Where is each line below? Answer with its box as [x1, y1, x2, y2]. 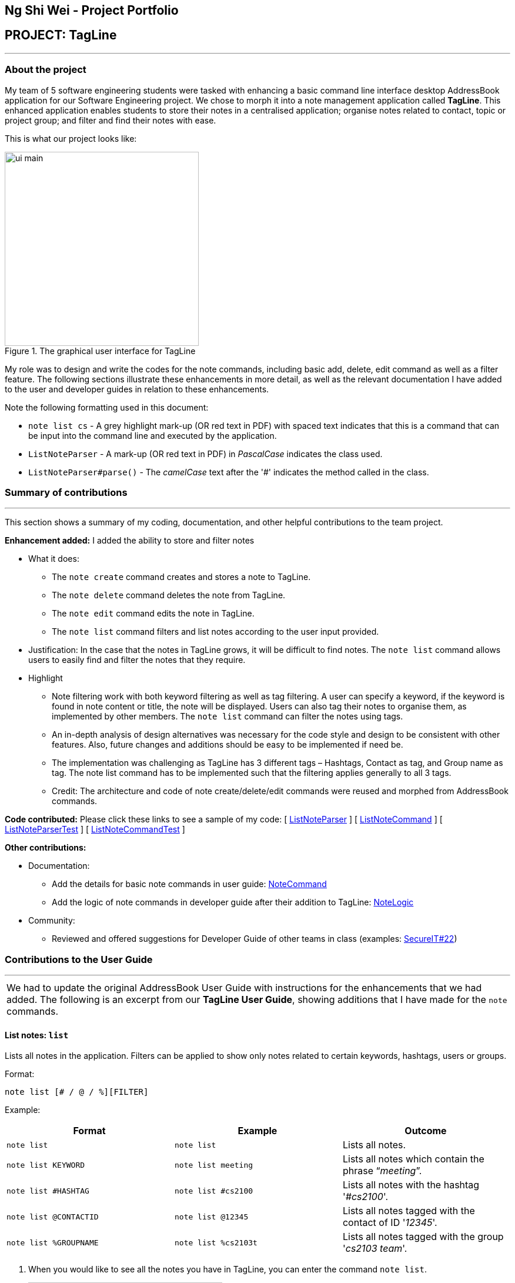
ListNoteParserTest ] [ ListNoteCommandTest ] [5, 824, 185, 835]
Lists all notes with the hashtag [342, 1179, 480, 1191]
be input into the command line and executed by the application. [28, 430, 277, 441]
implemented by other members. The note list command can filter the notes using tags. [52, 711, 403, 722]
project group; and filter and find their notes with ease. [5, 115, 216, 125]
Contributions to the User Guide [5, 953, 153, 965]
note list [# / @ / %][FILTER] [5, 1087, 149, 1097]
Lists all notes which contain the [342, 1153, 484, 1165]
